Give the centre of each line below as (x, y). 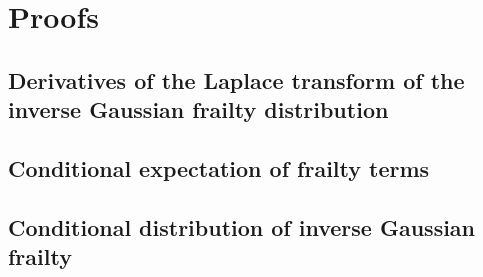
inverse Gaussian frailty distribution (198, 109)
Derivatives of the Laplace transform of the (236, 79)
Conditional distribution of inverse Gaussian (242, 226)
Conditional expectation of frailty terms (219, 167)
